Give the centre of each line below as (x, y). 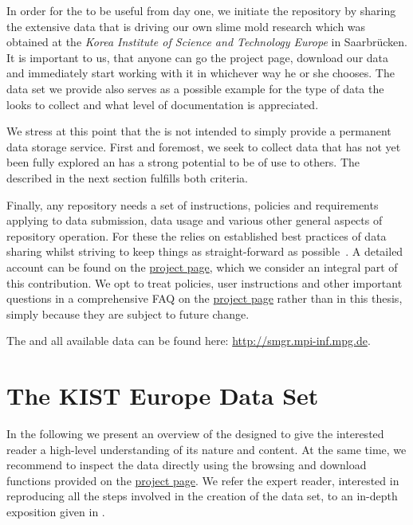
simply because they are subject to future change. (128, 313)
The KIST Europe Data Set (163, 396)
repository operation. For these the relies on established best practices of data (197, 235)
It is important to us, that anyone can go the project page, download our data (198, 57)
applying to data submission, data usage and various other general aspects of (195, 220)
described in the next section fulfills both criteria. (127, 177)
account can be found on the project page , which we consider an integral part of (202, 266)
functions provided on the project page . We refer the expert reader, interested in (203, 480)
